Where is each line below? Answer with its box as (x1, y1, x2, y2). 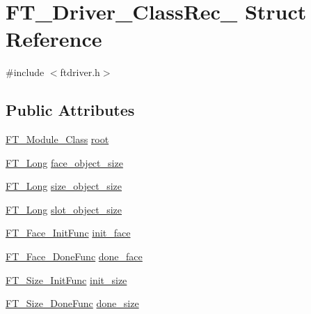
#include (6, 65, 45, 80)
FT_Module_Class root (6, 132, 109, 147)
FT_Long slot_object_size (6, 202, 122, 216)
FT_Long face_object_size (6, 155, 123, 170)
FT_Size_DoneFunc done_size (6, 296, 139, 311)
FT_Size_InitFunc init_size (6, 272, 127, 287)
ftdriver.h (60, 65, 100, 80)
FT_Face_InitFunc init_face (6, 225, 131, 240)
